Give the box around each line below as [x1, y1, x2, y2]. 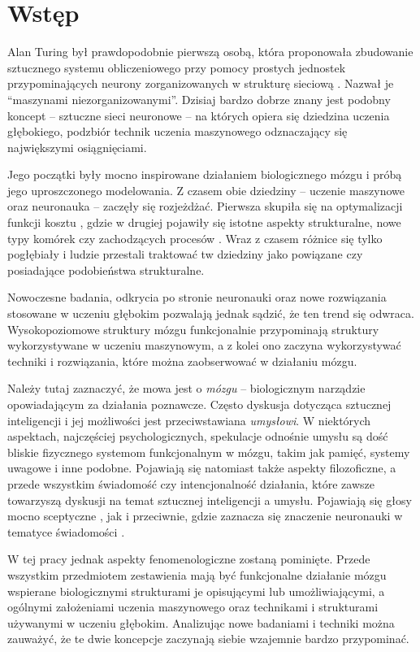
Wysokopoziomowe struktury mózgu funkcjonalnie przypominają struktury [7, 320, 379, 337]
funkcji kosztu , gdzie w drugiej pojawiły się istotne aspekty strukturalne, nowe [7, 214, 401, 231]
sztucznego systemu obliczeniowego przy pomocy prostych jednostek [7, 59, 346, 76]
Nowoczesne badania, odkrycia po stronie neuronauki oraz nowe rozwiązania [7, 289, 387, 306]
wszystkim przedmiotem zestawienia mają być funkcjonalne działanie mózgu [7, 566, 387, 583]
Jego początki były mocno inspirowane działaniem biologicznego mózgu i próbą [7, 166, 402, 183]
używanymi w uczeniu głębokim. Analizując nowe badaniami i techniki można [7, 614, 395, 631]
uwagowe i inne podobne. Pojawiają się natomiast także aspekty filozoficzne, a [7, 459, 396, 476]
